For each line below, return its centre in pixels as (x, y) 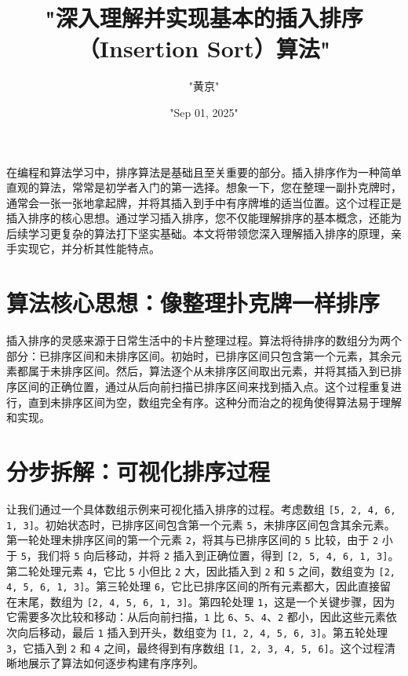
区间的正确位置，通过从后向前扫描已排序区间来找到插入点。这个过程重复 (204, 386)
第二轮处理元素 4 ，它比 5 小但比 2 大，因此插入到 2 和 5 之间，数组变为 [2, (201, 570)
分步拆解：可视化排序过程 (138, 471)
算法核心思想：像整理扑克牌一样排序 (193, 303)
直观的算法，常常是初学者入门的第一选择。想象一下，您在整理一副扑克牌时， (204, 187)
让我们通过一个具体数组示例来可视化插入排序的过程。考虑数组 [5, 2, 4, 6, (201, 508)
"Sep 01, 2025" (204, 112)
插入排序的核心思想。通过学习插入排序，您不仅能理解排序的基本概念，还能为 (204, 218)
